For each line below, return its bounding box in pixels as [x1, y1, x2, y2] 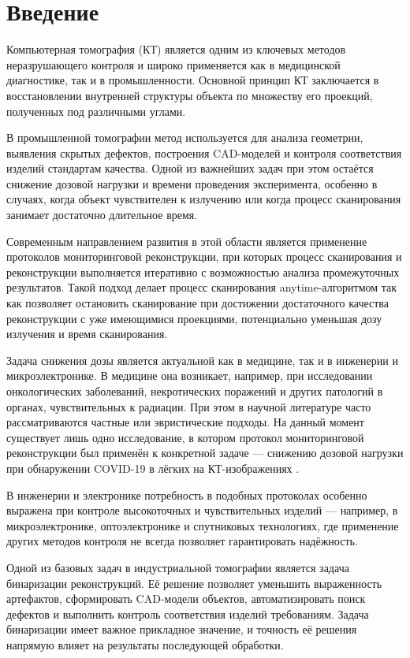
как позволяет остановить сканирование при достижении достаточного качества [6, 295, 389, 311]
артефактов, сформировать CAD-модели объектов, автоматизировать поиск [6, 590, 366, 607]
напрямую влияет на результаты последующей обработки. [6, 636, 284, 652]
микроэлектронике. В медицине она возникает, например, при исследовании [6, 367, 373, 384]
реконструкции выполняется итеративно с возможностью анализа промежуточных [6, 263, 400, 280]
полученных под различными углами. [6, 102, 186, 119]
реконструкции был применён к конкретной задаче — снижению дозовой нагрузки [6, 444, 404, 461]
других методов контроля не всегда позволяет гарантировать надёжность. [6, 533, 358, 549]
